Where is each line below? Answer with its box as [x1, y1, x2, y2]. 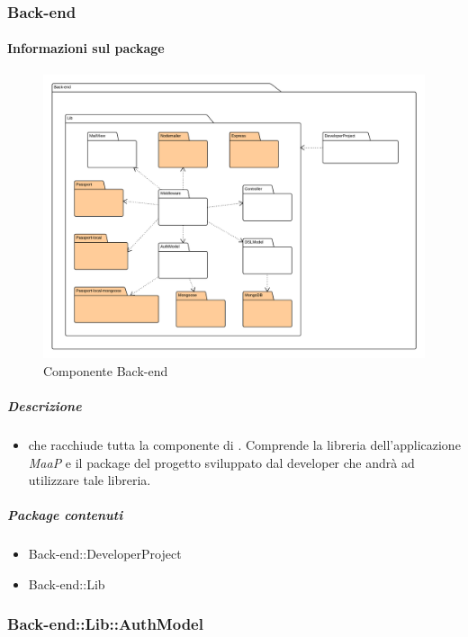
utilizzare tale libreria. [28, 471, 151, 489]
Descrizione [7, 396, 82, 415]
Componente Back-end [43, 361, 168, 380]
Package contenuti [7, 506, 123, 525]
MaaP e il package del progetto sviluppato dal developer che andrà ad [28, 453, 415, 471]
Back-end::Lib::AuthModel [7, 613, 203, 635]
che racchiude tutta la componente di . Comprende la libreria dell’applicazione [28, 435, 461, 453]
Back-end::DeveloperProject [28, 544, 182, 563]
